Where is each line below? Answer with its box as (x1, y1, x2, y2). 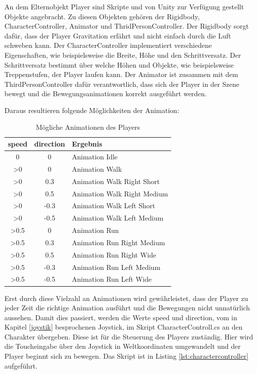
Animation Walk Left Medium (72, 213, 164, 223)
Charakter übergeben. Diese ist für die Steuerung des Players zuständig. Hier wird (4, 331, 253, 341)
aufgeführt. (4, 360, 37, 371)
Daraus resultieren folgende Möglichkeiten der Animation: (4, 105, 180, 115)
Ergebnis (72, 139, 103, 149)
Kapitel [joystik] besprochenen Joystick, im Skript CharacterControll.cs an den (4, 322, 243, 332)
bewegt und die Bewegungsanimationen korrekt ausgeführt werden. (4, 88, 207, 99)
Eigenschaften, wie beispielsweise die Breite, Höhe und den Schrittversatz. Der (4, 49, 241, 60)
